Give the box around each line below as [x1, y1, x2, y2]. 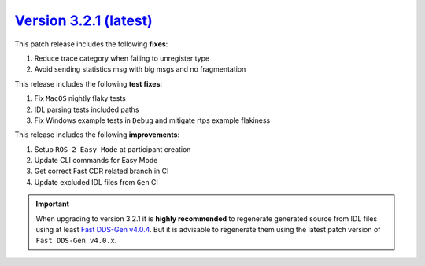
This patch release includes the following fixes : [14, 39, 168, 49]
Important [35, 199, 70, 209]
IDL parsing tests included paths [34, 105, 139, 114]
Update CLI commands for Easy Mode [34, 156, 158, 165]
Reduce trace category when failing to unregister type [34, 54, 210, 63]
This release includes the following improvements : [14, 130, 180, 139]
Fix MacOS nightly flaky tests [34, 94, 126, 103]
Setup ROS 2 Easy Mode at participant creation [34, 144, 191, 153]
